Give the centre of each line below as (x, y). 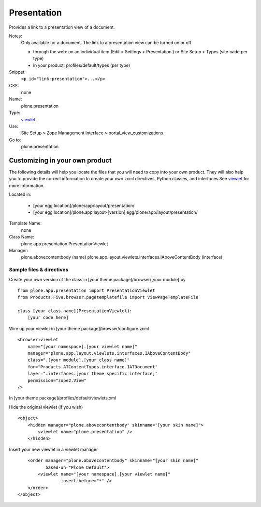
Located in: (20, 194)
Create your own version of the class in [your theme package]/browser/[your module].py (97, 279)
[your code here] (48, 318)
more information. (27, 185)
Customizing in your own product (60, 160)
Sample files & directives (39, 270)
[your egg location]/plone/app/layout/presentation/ (84, 206)
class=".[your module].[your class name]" (79, 360)
